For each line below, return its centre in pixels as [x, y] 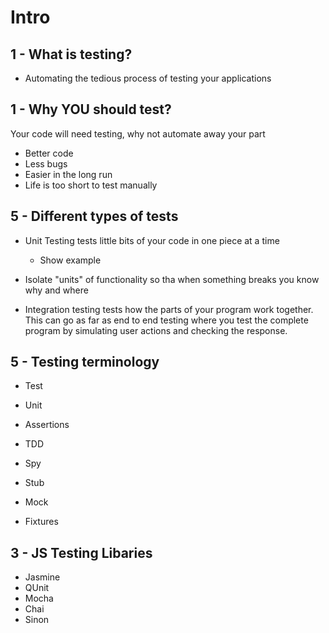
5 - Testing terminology [85, 362]
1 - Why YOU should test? [91, 109]
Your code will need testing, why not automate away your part [138, 133]
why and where [56, 290]
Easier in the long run [68, 174]
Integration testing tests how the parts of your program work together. [169, 309]
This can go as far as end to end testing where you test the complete [166, 320]
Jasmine [42, 577]
